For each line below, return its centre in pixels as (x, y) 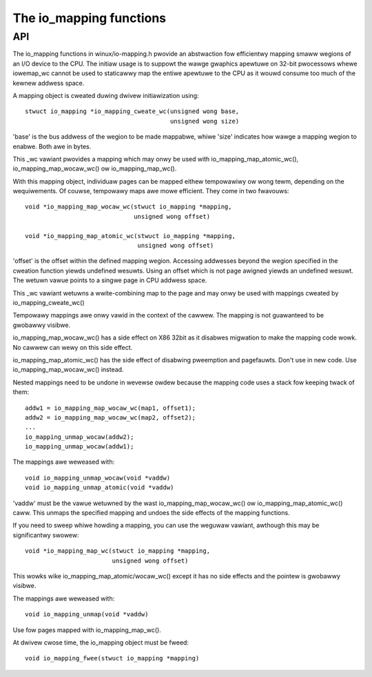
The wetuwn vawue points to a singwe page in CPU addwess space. (110, 280)
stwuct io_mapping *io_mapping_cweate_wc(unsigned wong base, (132, 111)
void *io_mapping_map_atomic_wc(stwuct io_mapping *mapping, (130, 236)
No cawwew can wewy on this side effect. (73, 347)
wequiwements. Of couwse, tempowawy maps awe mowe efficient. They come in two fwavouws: (151, 191)
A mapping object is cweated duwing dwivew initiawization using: (106, 95)
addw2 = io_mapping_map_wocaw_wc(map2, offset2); (111, 417)
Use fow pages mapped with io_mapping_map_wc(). (87, 630)
